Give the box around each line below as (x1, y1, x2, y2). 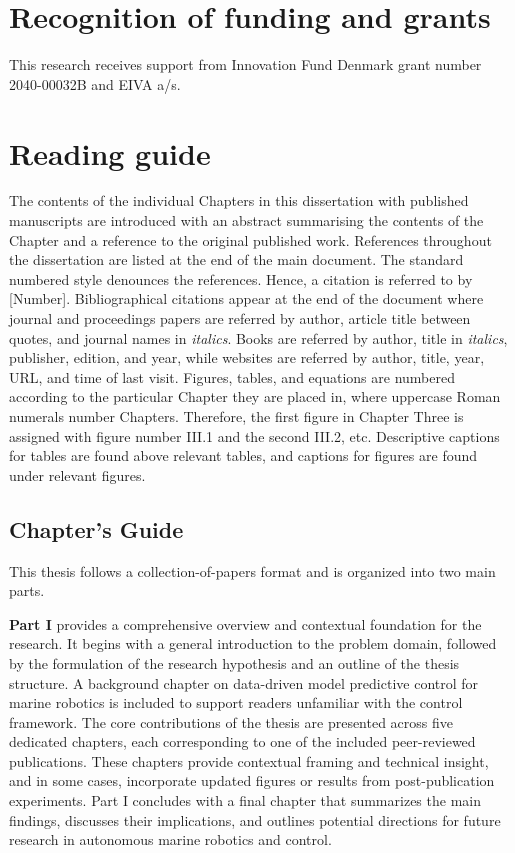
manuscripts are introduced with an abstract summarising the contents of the (9, 210, 484, 231)
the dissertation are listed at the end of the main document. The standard (9, 249, 464, 270)
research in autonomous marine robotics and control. (9, 829, 332, 850)
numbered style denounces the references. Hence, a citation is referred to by (9, 268, 473, 289)
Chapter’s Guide (9, 513, 184, 544)
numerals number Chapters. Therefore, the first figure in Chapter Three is (9, 405, 464, 426)
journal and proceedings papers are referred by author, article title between (9, 308, 471, 328)
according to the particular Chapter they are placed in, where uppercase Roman (9, 386, 501, 407)
